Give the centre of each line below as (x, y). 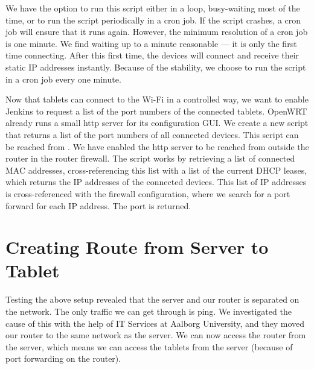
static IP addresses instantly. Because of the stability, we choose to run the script (156, 67)
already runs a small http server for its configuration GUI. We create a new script (157, 123)
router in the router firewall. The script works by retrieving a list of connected (150, 158)
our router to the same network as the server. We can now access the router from (156, 335)
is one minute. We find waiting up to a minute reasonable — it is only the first (151, 43)
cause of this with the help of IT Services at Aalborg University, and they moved (155, 323)
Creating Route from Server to (137, 247)
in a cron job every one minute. (63, 79)
